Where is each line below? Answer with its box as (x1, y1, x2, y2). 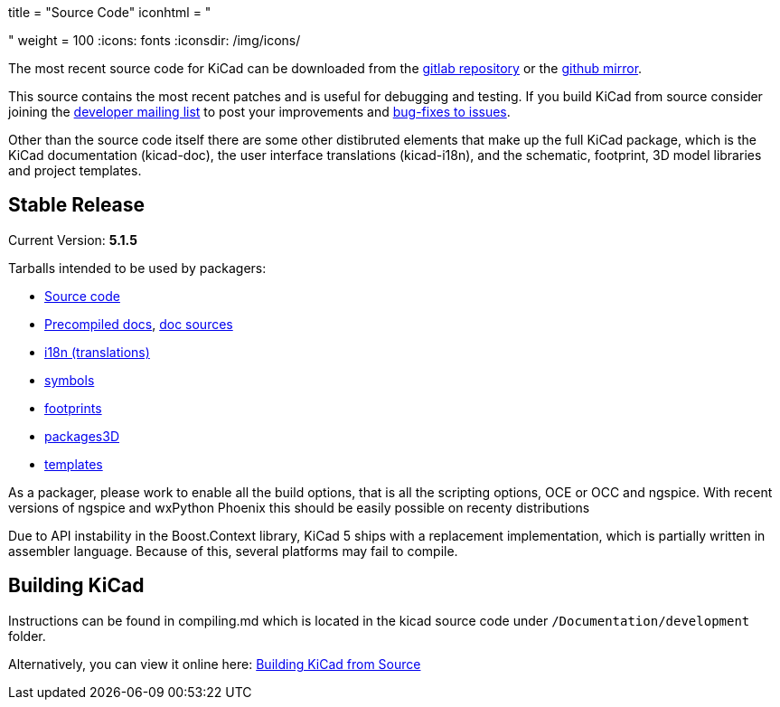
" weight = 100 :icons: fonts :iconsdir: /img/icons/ (8, 33, 301, 48)
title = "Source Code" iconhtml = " (8, 5, 211, 20)
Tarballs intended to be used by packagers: (8, 259, 267, 276)
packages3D (44, 428, 120, 444)
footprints (44, 400, 102, 416)
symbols (44, 372, 95, 388)
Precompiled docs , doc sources (44, 316, 233, 332)
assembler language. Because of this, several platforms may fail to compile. (8, 542, 458, 559)
